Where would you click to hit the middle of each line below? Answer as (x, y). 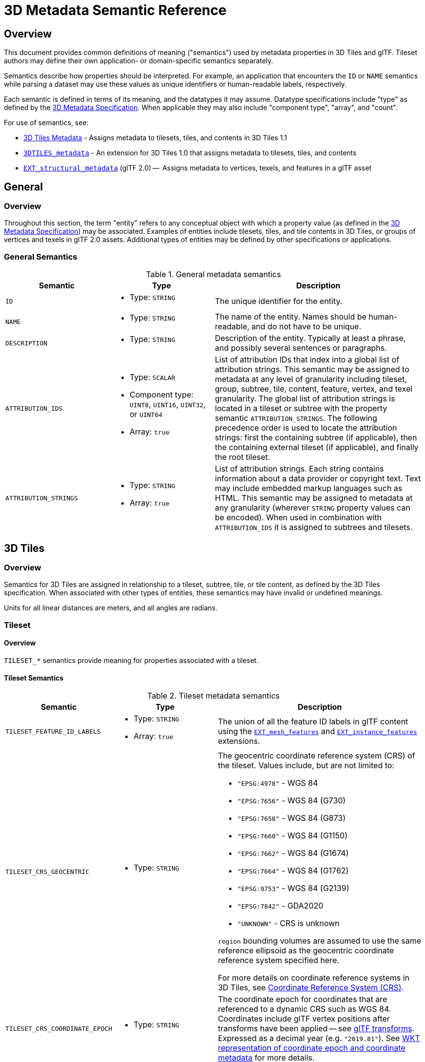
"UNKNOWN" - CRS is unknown (289, 923)
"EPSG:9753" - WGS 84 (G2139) (293, 888)
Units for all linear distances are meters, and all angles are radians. (111, 608)
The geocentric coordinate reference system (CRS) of (317, 756)
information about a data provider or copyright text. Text (318, 479)
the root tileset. (243, 457)
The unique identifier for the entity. (279, 301)
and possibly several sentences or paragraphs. (301, 348)
